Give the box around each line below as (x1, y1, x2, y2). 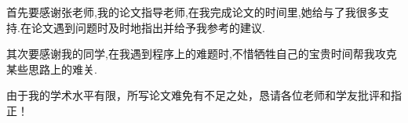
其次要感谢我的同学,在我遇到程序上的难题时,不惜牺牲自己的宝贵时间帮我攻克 (6, 45, 397, 62)
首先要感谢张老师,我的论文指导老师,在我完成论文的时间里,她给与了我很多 (6, 4, 378, 20)
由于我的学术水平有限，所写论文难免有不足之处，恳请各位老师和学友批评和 (6, 87, 391, 103)
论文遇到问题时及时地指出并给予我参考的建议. (31, 19, 265, 35)
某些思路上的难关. (6, 60, 97, 77)
